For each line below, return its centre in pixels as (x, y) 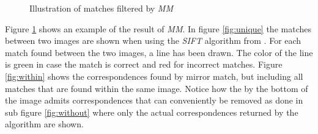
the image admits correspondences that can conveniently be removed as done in (154, 100)
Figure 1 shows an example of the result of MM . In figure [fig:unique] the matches (158, 28)
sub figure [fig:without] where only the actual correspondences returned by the (152, 112)
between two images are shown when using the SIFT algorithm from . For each (153, 41)
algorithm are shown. (44, 124)
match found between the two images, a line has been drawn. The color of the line (159, 52)
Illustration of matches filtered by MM (101, 8)
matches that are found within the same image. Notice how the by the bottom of (157, 88)
